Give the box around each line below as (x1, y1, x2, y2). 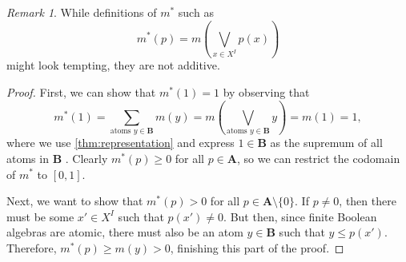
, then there (339, 193, 396, 209)
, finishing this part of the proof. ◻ (170, 239, 344, 256)
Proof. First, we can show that (6, 84, 156, 101)
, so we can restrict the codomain (236, 149, 400, 166)
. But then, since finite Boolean (223, 208, 377, 224)
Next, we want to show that (6, 193, 143, 209)
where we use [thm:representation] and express (6, 134, 235, 151)
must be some (6, 208, 74, 224)
